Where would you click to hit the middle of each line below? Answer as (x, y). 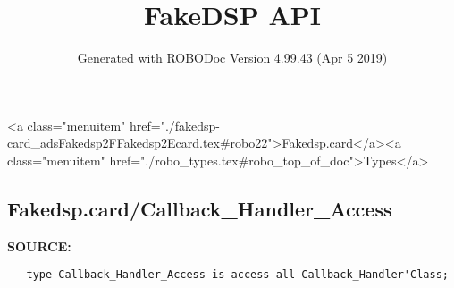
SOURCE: (39, 246)
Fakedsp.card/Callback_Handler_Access (200, 208)
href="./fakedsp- (175, 125)
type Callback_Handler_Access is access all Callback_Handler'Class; (237, 275)
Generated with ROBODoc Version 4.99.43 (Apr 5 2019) (232, 58)
